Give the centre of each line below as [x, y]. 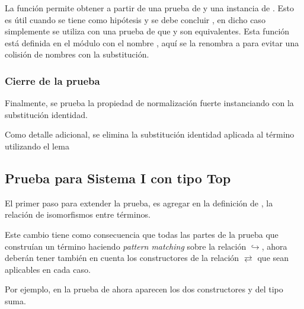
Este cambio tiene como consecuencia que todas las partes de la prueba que [142, 234]
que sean [273, 258]
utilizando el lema [37, 146]
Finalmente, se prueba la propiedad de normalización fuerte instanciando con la [149, 103]
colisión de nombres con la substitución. [77, 54]
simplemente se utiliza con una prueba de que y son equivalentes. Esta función [147, 31]
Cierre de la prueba [52, 80]
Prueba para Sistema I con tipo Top [118, 178]
